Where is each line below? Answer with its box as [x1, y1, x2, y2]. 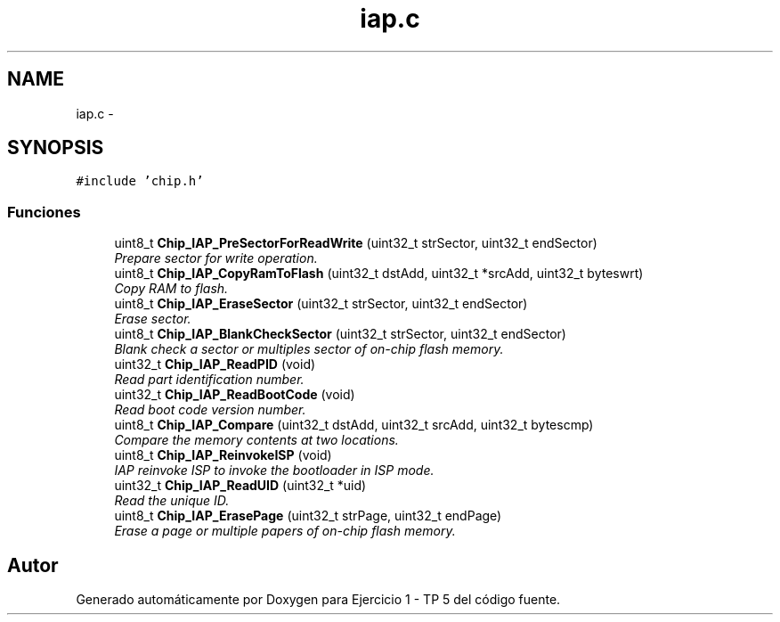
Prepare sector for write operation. [114, 250, 318, 266]
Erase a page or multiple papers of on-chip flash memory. [114, 523, 456, 539]
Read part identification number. [114, 372, 305, 388]
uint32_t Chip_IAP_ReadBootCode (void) [114, 387, 355, 403]
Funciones [7, 202, 81, 221]
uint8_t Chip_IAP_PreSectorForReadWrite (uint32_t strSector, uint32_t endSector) [114, 235, 597, 251]
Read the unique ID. [114, 493, 230, 509]
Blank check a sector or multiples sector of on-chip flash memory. [114, 341, 504, 357]
